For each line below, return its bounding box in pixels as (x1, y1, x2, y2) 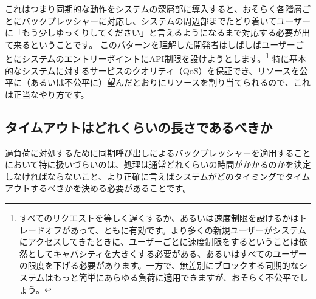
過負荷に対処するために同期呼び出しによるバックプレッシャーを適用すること (5, 146, 311, 159)
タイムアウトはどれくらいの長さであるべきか (5, 117, 273, 136)
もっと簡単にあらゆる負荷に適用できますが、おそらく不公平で (53, 270, 300, 283)
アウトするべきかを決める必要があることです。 (5, 182, 191, 194)
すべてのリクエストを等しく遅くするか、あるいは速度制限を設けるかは (19, 211, 299, 224)
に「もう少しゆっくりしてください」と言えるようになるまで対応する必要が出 (5, 26, 311, 39)
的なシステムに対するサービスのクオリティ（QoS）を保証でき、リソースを (5, 64, 300, 77)
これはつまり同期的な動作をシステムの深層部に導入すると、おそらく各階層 (5, 2, 303, 15)
